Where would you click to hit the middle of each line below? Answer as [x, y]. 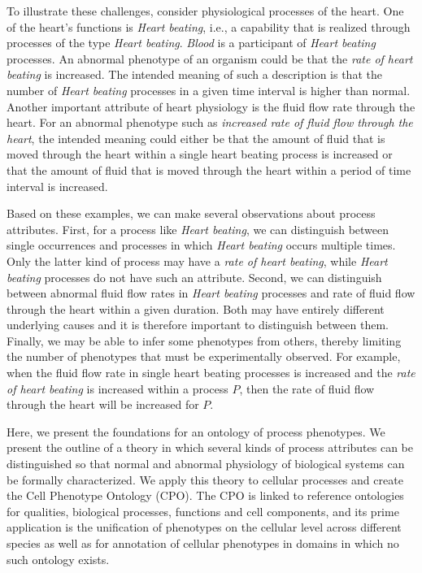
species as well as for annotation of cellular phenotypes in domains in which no [203, 543]
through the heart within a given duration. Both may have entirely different [196, 308]
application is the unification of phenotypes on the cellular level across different [204, 527]
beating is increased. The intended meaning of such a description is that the [194, 74]
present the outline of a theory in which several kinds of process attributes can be [210, 447]
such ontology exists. [58, 559]
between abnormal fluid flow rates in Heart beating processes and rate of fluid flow [211, 293]
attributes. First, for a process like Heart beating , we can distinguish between [198, 229]
